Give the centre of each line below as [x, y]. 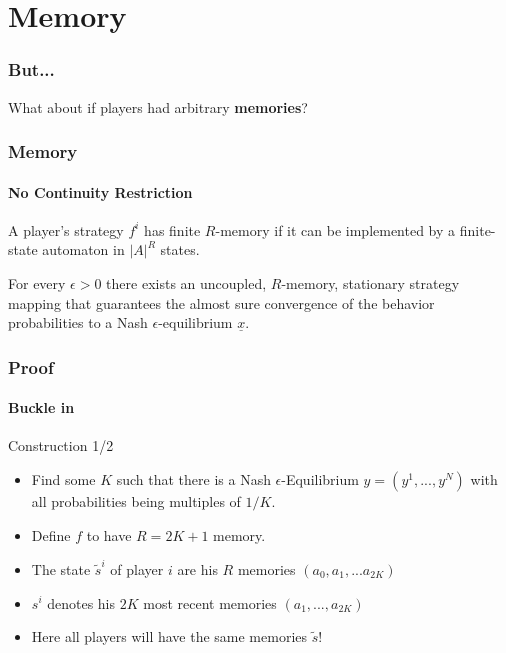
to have [109, 534]
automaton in [83, 249]
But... [31, 69]
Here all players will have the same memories [169, 636]
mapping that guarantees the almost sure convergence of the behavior [221, 302]
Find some [63, 479]
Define [51, 534]
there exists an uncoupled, [186, 283]
